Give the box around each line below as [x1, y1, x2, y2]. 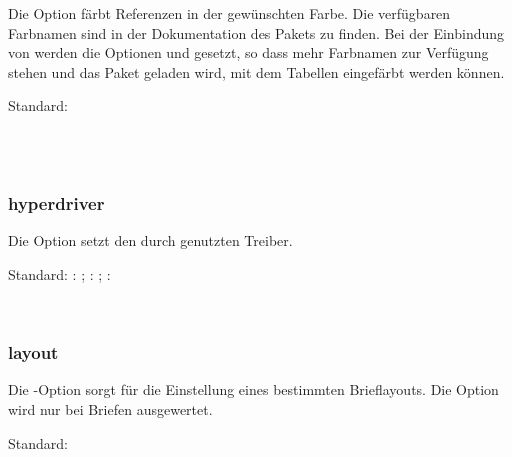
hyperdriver [8, 191, 105, 216]
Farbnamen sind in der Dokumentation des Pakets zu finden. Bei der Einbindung [8, 22, 505, 43]
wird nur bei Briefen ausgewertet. [8, 398, 213, 419]
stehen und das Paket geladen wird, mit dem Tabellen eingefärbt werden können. [8, 61, 505, 82]
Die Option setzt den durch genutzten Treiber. [8, 230, 293, 251]
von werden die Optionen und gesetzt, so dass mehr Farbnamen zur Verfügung [8, 42, 489, 63]
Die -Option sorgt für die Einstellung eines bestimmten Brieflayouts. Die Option [8, 379, 499, 400]
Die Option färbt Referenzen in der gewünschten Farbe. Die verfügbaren [8, 3, 451, 23]
